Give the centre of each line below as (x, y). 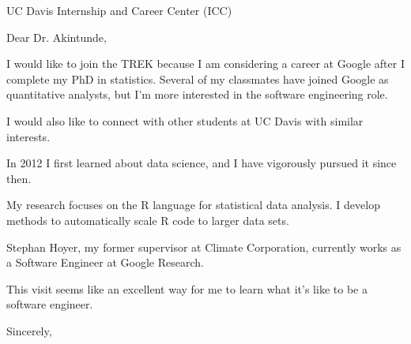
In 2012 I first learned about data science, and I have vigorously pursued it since (202, 163)
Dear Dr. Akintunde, (57, 37)
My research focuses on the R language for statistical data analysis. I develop (193, 205)
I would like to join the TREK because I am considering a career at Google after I (205, 64)
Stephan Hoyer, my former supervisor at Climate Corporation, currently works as (204, 247)
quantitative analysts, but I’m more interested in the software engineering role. (197, 94)
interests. (28, 136)
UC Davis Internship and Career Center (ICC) (119, 10)
